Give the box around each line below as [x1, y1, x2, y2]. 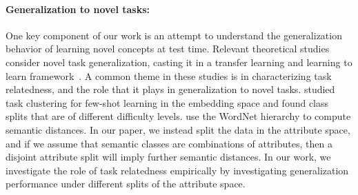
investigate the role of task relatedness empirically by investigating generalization [6, 163, 349, 177]
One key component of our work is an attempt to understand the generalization [6, 28, 342, 42]
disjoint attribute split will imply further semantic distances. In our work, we [6, 150, 331, 164]
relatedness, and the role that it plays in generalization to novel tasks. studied [6, 82, 335, 96]
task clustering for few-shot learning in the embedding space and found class [6, 95, 329, 110]
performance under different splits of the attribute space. [6, 176, 246, 191]
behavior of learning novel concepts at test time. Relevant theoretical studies [6, 41, 330, 56]
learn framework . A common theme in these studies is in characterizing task [6, 68, 332, 83]
